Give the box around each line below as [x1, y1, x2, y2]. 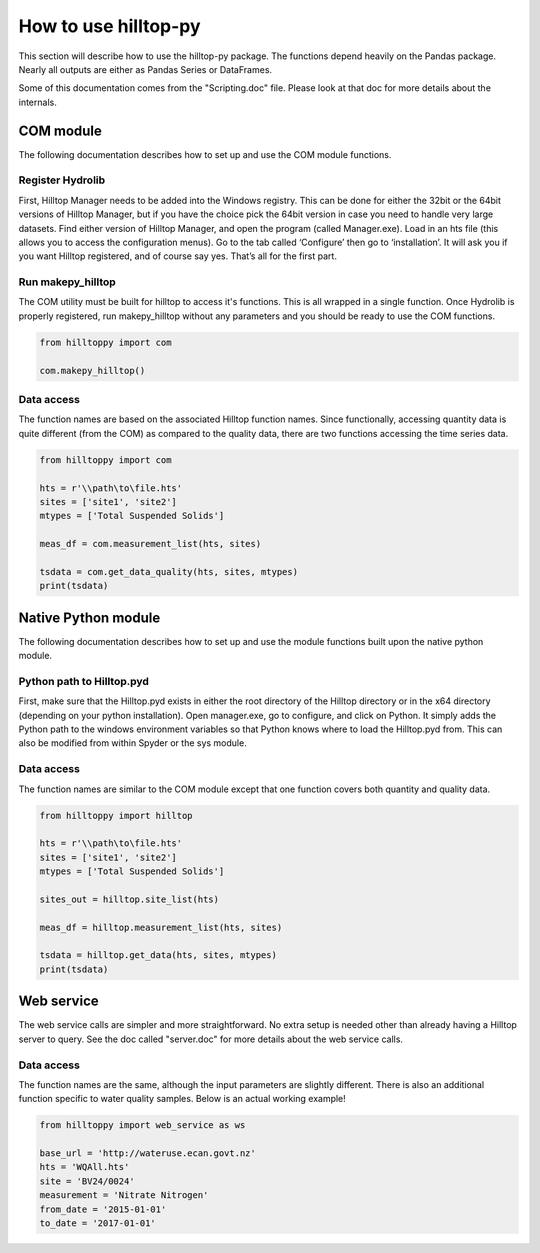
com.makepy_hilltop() [39, 365, 146, 376]
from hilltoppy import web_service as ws [39, 1120, 246, 1131]
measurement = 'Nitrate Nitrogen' [39, 1190, 209, 1201]
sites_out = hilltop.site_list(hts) [39, 893, 220, 905]
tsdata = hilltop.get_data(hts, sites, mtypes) [39, 950, 277, 961]
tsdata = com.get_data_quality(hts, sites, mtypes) [39, 566, 299, 577]
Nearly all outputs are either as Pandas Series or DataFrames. [18, 63, 273, 75]
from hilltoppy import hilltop [39, 810, 194, 821]
